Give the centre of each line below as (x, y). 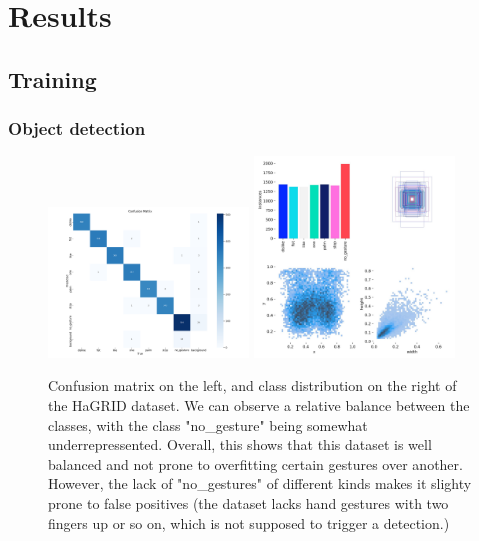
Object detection (77, 128)
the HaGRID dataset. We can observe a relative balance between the (259, 404)
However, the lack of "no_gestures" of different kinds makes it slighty (260, 483)
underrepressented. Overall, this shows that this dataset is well (240, 444)
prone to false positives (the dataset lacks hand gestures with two (248, 502)
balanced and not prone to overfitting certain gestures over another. (255, 463)
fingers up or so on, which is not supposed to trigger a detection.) (249, 522)
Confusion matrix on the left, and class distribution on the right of (252, 385)
